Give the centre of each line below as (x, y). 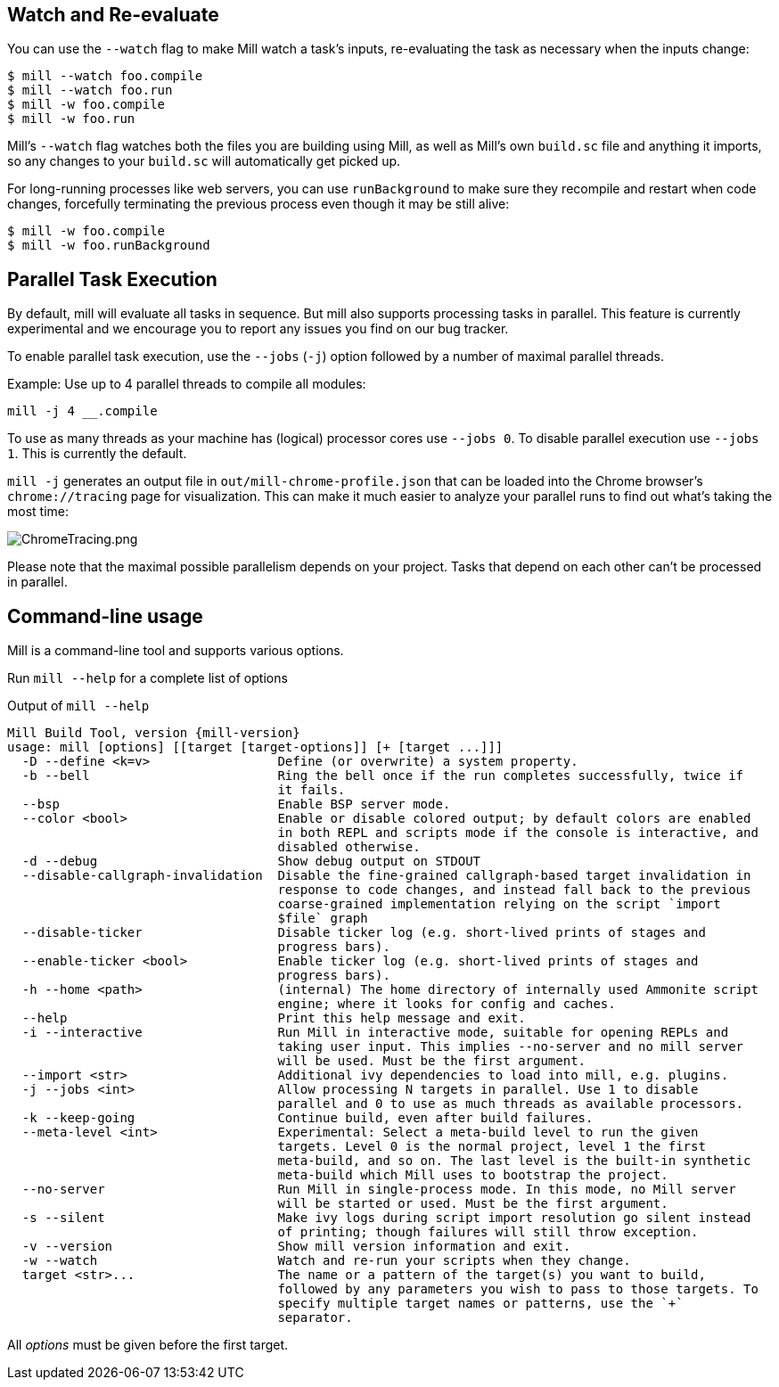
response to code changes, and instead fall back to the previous (514, 890)
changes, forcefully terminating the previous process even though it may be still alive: (258, 204)
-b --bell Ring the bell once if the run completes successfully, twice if (383, 776)
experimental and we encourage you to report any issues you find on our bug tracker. (258, 329)
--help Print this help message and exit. (274, 1018)
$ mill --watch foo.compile (105, 76)
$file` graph (323, 919)
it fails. (312, 790)
